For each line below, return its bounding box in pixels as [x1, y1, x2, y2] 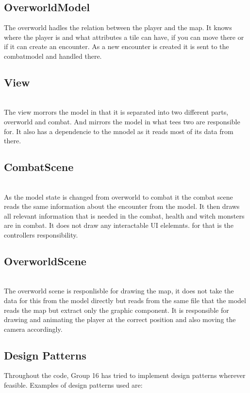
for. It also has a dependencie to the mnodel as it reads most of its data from [4, 126, 233, 136]
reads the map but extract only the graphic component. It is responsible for [4, 305, 229, 315]
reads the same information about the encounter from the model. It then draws [4, 201, 240, 211]
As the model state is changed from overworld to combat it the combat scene [4, 191, 233, 202]
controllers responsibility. [4, 229, 78, 239]
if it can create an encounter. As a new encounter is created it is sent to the [4, 41, 229, 51]
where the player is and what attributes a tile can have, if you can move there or [4, 32, 244, 42]
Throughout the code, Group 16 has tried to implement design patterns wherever [4, 370, 246, 380]
